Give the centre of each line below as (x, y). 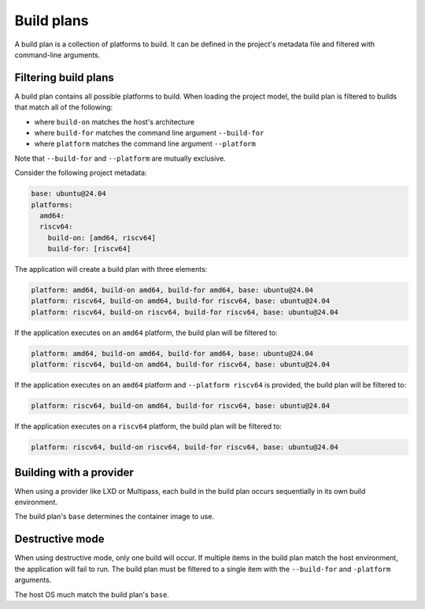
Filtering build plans (64, 78)
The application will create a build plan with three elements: (111, 269)
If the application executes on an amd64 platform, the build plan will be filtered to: (146, 332)
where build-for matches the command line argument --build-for (149, 133)
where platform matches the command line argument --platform (145, 144)
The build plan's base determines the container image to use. (115, 517)
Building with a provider (74, 472)
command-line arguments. (57, 54)
